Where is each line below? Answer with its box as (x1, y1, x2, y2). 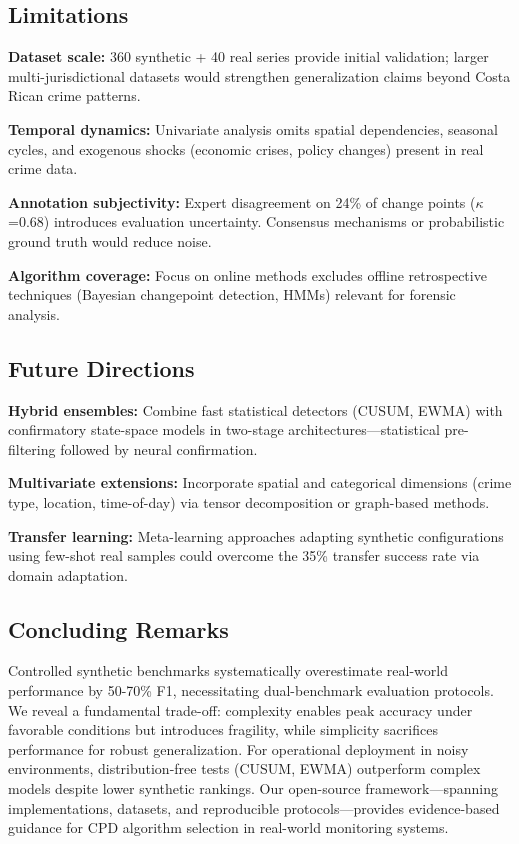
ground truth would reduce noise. (8, 230, 212, 251)
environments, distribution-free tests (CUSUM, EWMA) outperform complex (8, 758, 481, 779)
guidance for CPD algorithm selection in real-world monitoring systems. (8, 817, 449, 838)
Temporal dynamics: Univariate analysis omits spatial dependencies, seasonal (8, 118, 498, 139)
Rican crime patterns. (8, 85, 141, 106)
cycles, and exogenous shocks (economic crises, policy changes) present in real (8, 138, 484, 159)
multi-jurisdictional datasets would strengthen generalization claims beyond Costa (8, 65, 511, 86)
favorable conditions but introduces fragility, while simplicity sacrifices (8, 719, 438, 740)
